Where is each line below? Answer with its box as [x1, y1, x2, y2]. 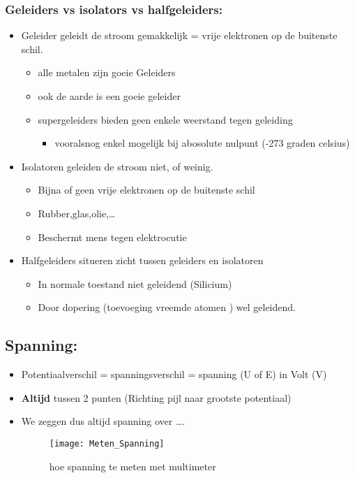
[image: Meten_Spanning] [49, 438, 165, 449]
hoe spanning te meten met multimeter [49, 458, 216, 473]
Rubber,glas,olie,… [38, 205, 116, 220]
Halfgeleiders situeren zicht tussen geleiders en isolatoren [21, 253, 264, 268]
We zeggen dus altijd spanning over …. [21, 414, 186, 428]
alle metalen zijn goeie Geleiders [38, 65, 176, 80]
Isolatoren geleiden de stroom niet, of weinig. [21, 159, 213, 173]
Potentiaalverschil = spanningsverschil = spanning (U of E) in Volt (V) [21, 367, 327, 382]
